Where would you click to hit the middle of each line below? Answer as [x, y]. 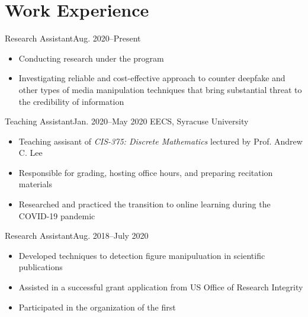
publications [41, 267]
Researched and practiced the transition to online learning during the [145, 204]
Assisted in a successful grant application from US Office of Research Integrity [161, 287]
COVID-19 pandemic [57, 215]
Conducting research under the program [91, 58]
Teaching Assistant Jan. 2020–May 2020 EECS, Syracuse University [127, 121]
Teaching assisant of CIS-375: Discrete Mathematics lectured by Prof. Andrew [161, 141]
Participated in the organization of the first [97, 307]
